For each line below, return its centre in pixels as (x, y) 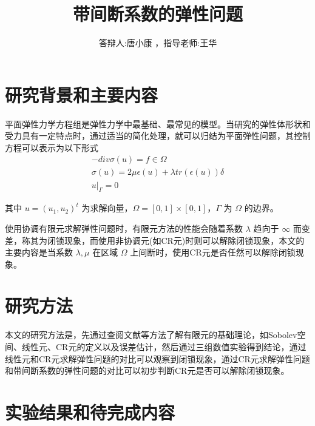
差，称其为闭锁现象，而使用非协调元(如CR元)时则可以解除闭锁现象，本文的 (155, 240)
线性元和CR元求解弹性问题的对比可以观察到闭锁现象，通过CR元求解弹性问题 (157, 358)
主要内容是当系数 (39, 252)
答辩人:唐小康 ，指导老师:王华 (158, 43)
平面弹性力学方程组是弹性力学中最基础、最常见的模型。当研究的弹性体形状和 (158, 123)
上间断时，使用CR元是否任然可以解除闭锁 (213, 252)
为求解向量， (107, 208)
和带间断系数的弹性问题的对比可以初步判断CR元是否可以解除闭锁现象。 (147, 370)
